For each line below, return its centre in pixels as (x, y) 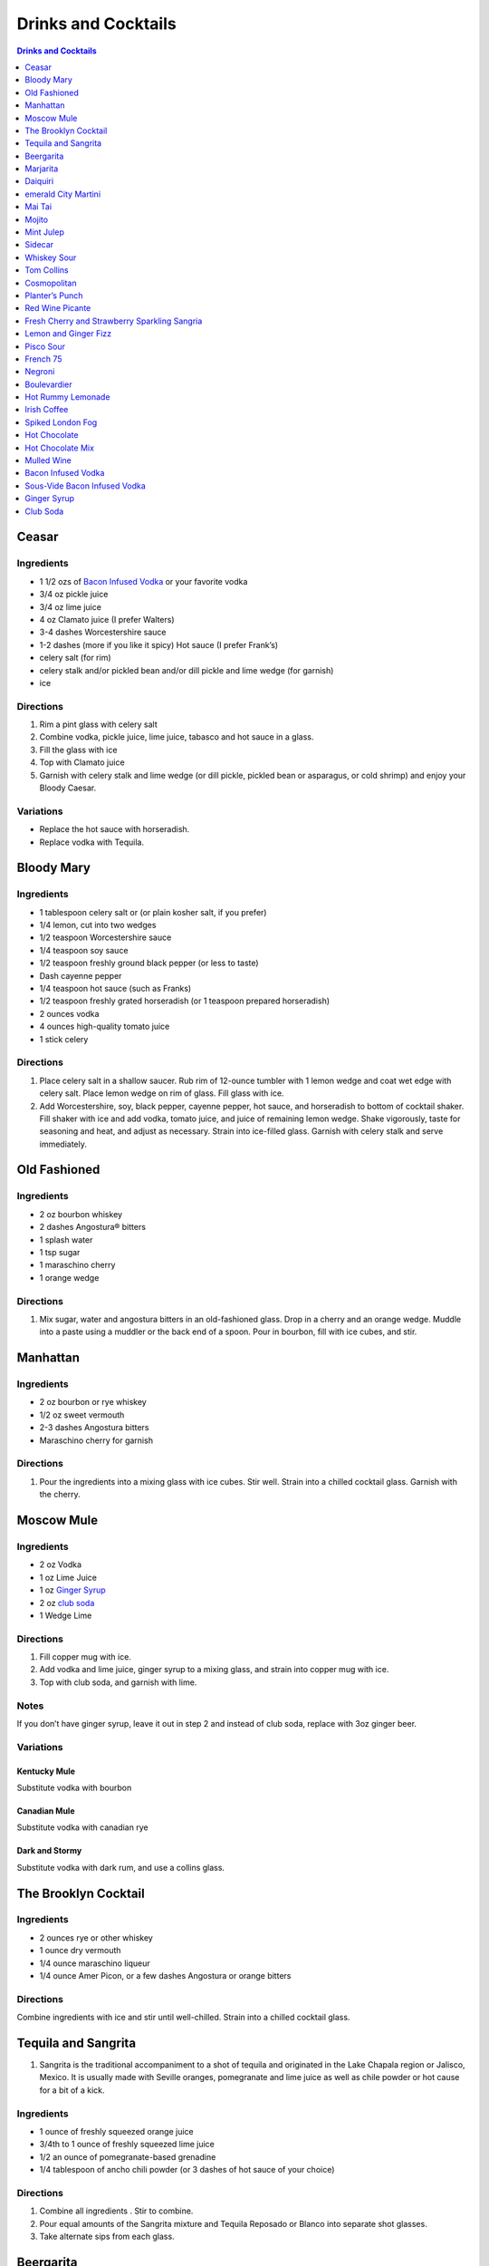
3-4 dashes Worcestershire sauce (103, 632)
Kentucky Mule (46, 1771)
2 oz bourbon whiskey (81, 1214)
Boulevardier (48, 384)
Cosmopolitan (51, 283)
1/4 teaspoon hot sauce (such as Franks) (115, 989)
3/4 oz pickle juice (74, 595)
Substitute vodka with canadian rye (82, 1827)
